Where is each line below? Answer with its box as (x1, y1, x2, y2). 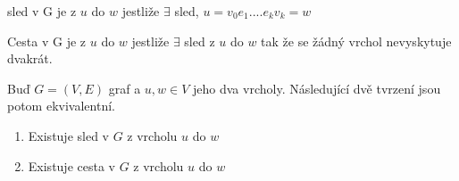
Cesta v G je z (7, 31, 87, 50)
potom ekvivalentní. (7, 96, 115, 115)
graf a (108, 78, 141, 97)
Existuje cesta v (28, 156, 115, 175)
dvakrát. (7, 49, 53, 68)
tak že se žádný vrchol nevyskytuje (261, 31, 452, 50)
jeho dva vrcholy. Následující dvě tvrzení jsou (193, 78, 441, 97)
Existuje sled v (28, 126, 109, 144)
